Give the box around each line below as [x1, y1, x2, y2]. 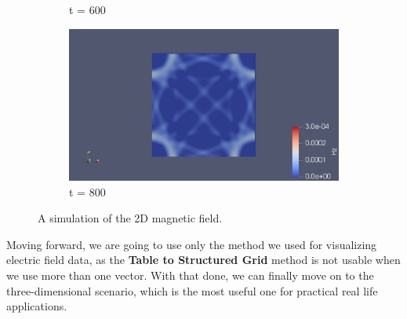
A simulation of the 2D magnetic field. [38, 210, 223, 226]
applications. [6, 298, 67, 314]
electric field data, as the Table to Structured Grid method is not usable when [6, 251, 401, 268]
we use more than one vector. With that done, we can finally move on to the [6, 267, 374, 284]
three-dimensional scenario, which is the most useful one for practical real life [6, 282, 378, 299]
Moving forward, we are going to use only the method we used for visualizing [6, 236, 377, 252]
